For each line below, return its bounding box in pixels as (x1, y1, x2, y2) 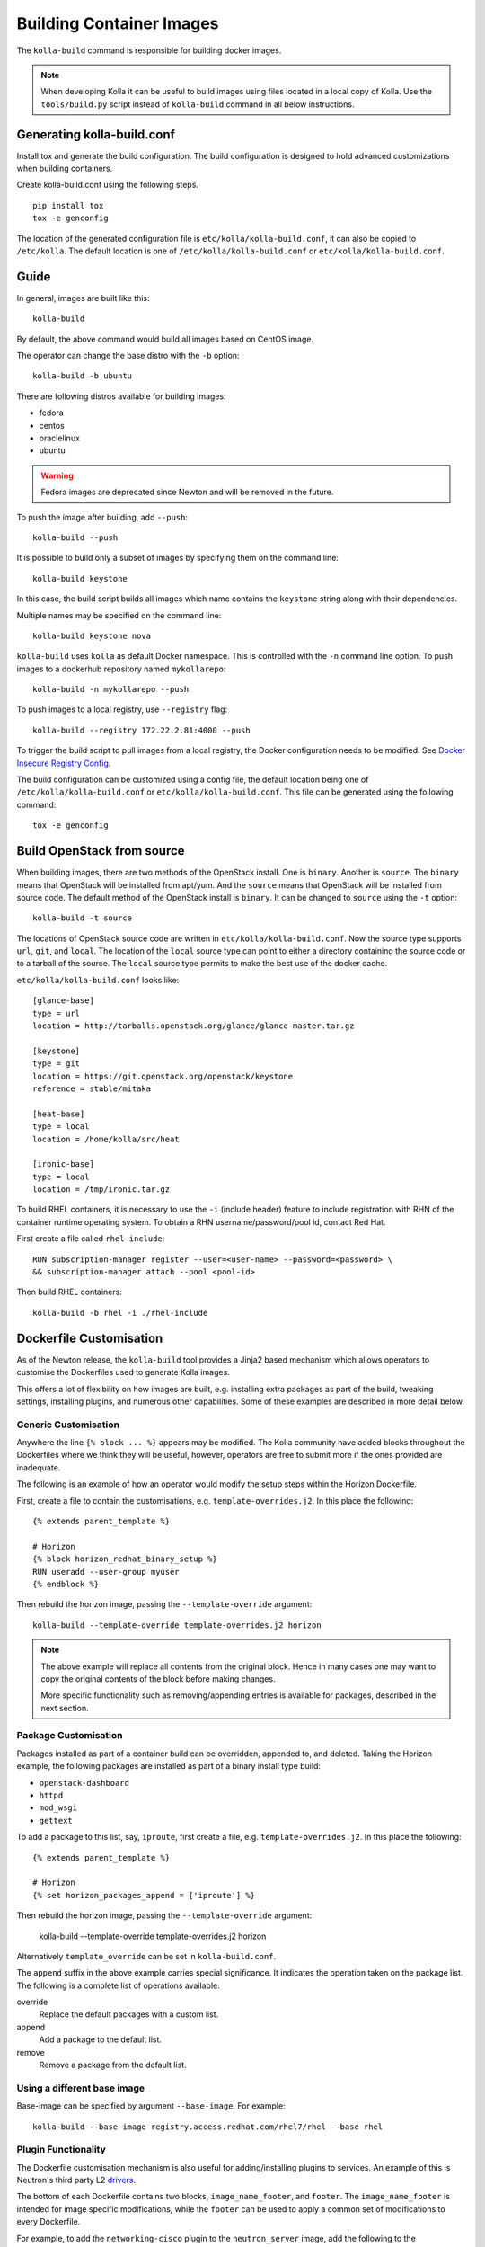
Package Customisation (16, 1729, 123, 1742)
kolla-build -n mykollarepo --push (32, 684, 190, 695)
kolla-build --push (32, 532, 119, 543)
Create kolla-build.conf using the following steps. (16, 180, 199, 191)
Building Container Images (16, 13, 219, 33)
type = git (32, 1059, 81, 1069)
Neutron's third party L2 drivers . (16, 2175, 137, 2186)
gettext (39, 1816, 74, 1825)
